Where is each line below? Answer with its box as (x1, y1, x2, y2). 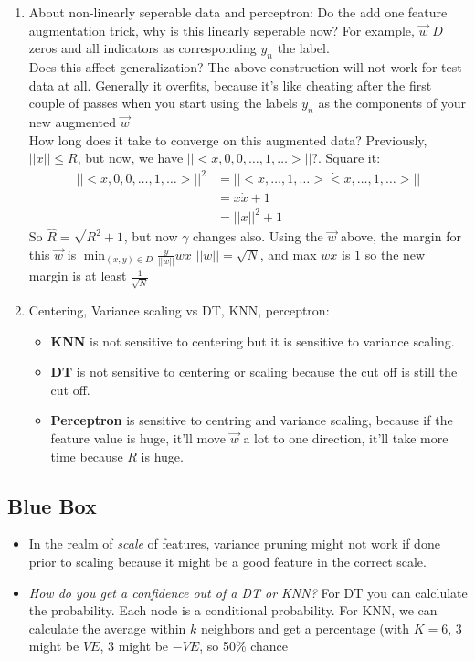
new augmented (28, 112, 117, 131)
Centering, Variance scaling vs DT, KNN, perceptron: (28, 300, 330, 319)
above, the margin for (341, 227, 461, 246)
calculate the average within (28, 618, 186, 637)
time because (50, 446, 123, 465)
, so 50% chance (199, 636, 289, 656)
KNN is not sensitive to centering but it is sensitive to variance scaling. (50, 331, 455, 350)
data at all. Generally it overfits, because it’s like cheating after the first (28, 75, 432, 94)
